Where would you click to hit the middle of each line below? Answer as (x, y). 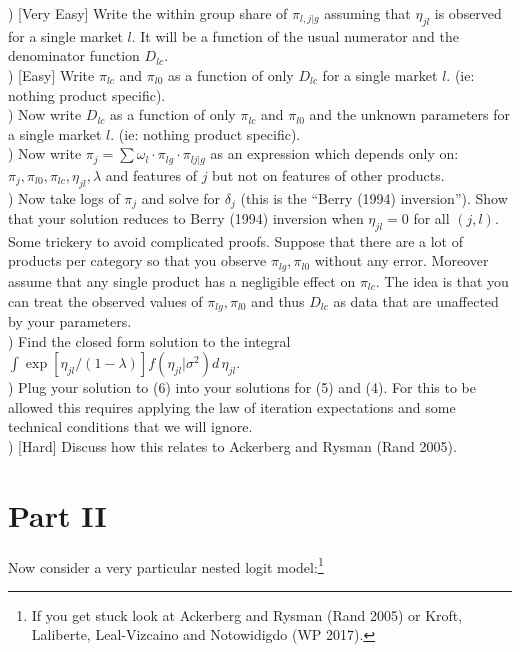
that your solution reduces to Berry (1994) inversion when (186, 218)
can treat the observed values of (105, 300)
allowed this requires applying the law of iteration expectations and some (232, 406)
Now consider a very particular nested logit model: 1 (166, 565)
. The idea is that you (442, 280)
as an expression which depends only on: (334, 153)
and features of (151, 174)
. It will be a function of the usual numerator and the (295, 35)
